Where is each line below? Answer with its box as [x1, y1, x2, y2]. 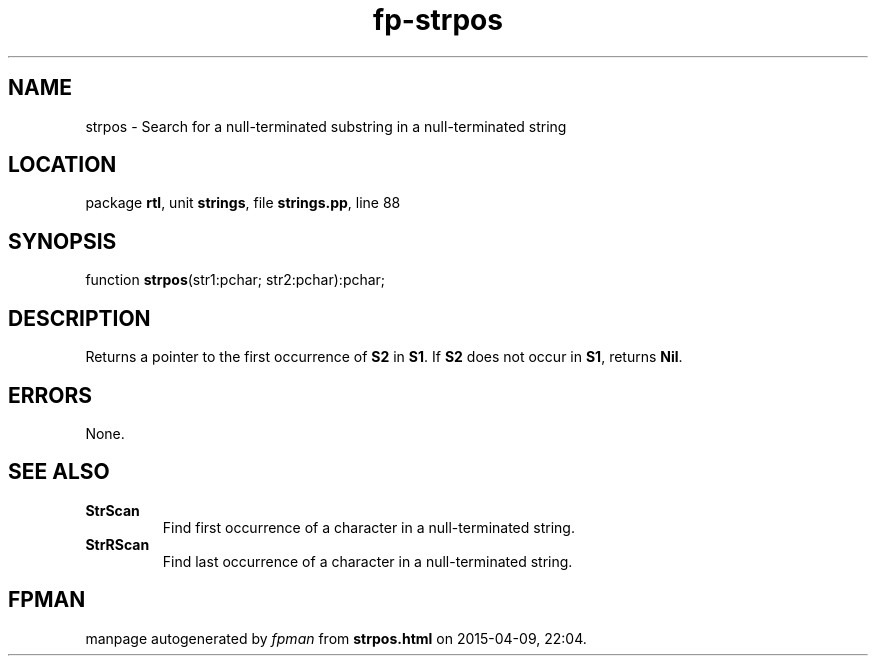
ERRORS [8, 382, 93, 408]
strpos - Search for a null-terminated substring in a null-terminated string [85, 117, 567, 135]
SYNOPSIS [8, 228, 117, 254]
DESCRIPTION [8, 305, 151, 331]
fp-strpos [373, 3, 503, 37]
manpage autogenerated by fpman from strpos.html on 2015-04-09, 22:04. [85, 629, 587, 647]
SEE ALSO [8, 459, 110, 485]
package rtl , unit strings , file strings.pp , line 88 [85, 194, 401, 212]
